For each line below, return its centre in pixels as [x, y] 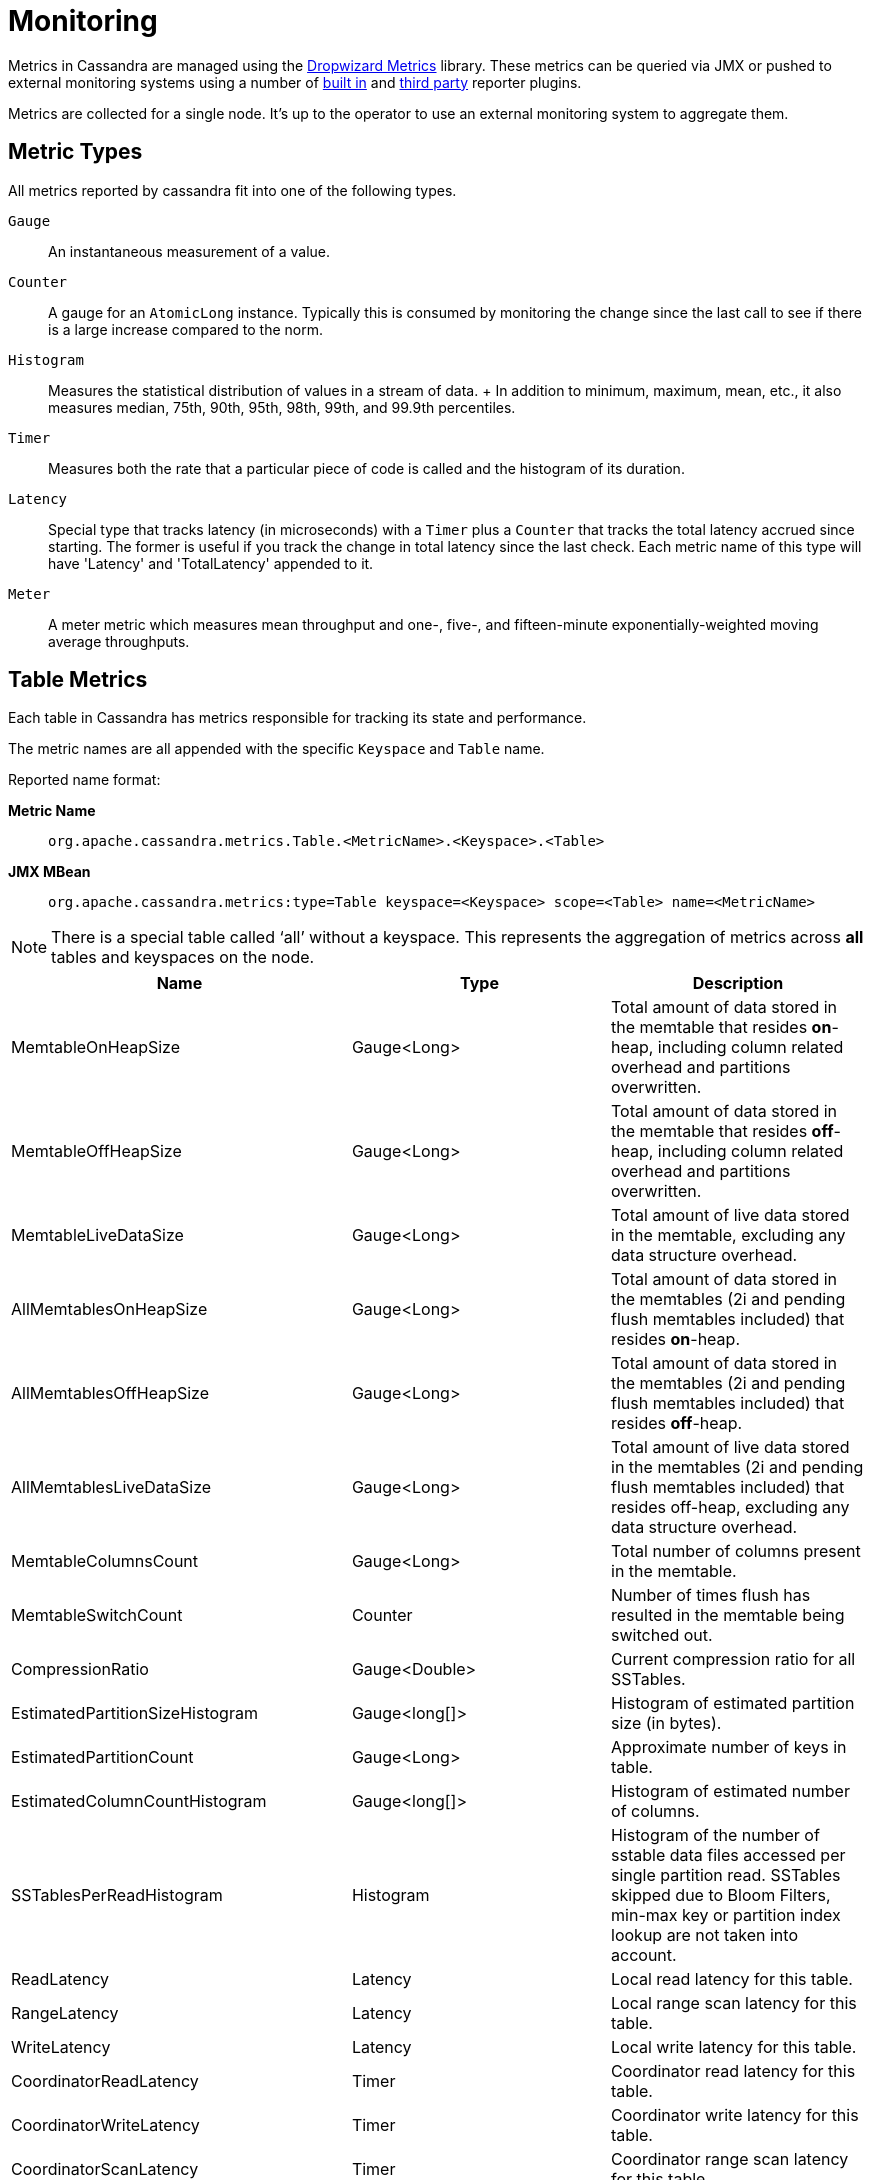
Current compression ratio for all [733, 1659]
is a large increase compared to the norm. [185, 329]
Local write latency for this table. [734, 2047]
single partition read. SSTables [726, 1875]
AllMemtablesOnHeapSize [109, 1309]
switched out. [662, 1635]
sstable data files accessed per [728, 1855]
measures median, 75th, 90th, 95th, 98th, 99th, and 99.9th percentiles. [282, 407]
